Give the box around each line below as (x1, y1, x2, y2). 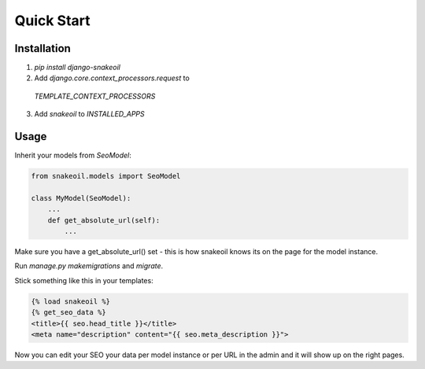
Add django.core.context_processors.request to (34, 73, 190, 83)
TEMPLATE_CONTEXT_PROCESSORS (34, 91, 156, 101)
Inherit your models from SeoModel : (14, 150, 131, 161)
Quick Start (14, 12, 91, 29)
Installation (14, 42, 71, 55)
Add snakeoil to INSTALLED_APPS (34, 109, 145, 119)
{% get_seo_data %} (31, 308, 106, 317)
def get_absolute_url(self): (47, 216, 161, 224)
